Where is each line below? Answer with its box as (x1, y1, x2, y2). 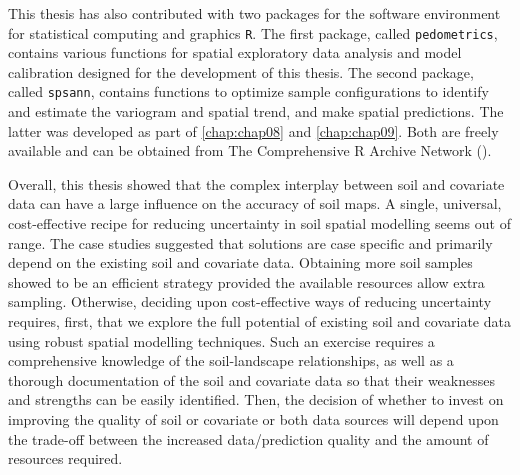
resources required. (8, 448, 123, 469)
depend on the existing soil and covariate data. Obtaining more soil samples (8, 252, 473, 273)
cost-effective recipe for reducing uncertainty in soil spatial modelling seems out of (8, 213, 511, 234)
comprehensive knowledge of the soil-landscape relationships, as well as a (8, 350, 454, 371)
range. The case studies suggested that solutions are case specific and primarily (8, 232, 493, 253)
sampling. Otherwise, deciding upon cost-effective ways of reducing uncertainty (8, 291, 492, 312)
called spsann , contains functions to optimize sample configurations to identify (8, 81, 489, 102)
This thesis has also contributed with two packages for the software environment (8, 3, 501, 23)
